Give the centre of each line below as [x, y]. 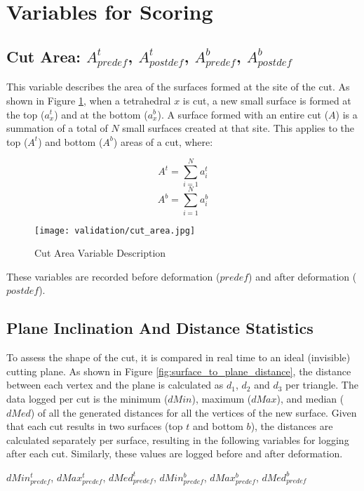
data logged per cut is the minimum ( [87, 398]
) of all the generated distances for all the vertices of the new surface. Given [194, 412]
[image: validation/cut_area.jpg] [115, 230]
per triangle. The [322, 385]
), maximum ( [222, 398]
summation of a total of [57, 128]
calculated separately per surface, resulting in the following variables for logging [178, 439]
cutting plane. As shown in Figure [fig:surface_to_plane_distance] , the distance [179, 371]
